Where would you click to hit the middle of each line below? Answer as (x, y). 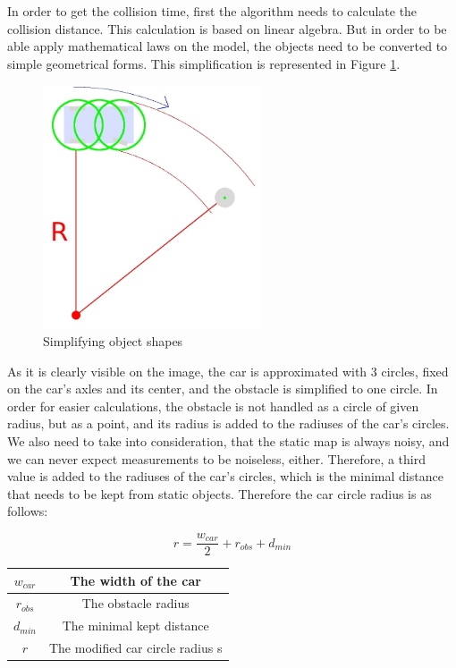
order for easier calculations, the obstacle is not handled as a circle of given (213, 406)
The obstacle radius (135, 603)
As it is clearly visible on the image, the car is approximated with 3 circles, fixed (228, 371)
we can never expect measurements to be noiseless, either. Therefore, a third (216, 458)
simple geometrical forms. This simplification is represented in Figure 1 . (204, 63)
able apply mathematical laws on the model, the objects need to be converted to (228, 46)
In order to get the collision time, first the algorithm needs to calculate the (212, 11)
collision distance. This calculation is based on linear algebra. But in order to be (227, 28)
